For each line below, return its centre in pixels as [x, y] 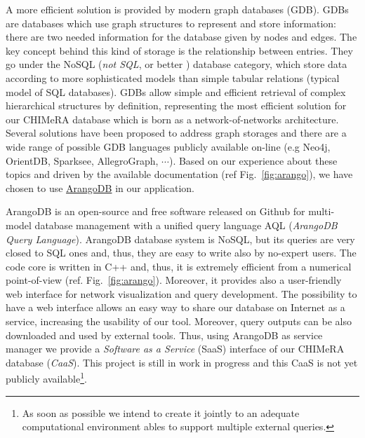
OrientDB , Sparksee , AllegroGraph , [82, 160]
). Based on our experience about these [253, 160]
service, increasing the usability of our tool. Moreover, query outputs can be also [179, 321]
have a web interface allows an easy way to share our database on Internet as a [175, 307]
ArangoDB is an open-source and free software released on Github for [155, 211]
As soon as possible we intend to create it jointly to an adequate [161, 412]
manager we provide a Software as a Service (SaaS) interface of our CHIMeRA [175, 349]
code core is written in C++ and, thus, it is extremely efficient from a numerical [179, 266]
